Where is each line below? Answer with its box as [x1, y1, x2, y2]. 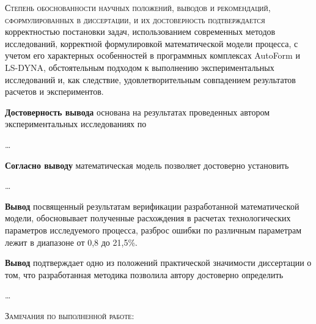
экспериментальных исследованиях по [5, 117, 147, 130]
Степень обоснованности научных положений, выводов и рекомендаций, [5, 1, 271, 13]
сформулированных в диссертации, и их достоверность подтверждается [5, 13, 265, 26]
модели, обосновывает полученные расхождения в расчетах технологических [5, 212, 291, 224]
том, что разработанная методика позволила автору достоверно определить [5, 268, 284, 281]
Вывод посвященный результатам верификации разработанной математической [5, 199, 299, 212]
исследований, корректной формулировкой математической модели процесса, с [5, 37, 298, 50]
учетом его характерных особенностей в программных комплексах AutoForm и [5, 49, 300, 62]
